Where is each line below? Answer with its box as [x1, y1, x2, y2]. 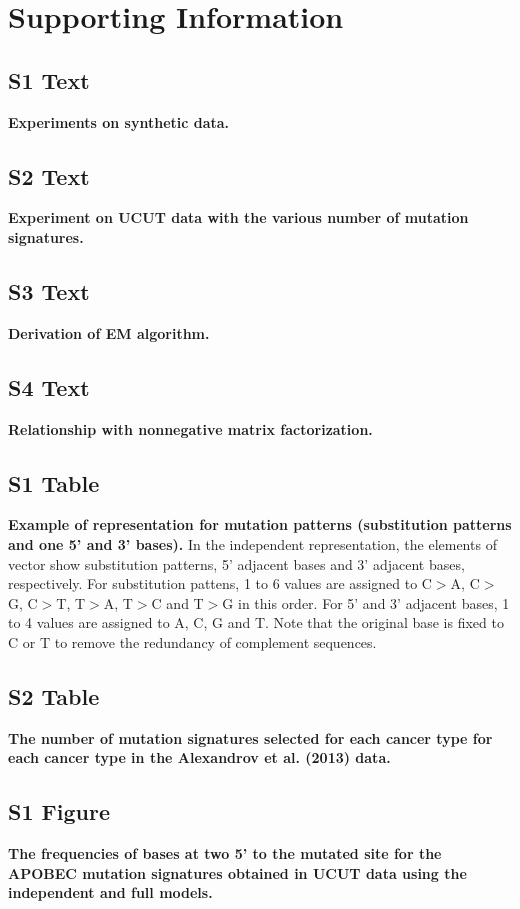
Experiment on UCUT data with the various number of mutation [8, 207, 469, 228]
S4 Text [8, 371, 90, 402]
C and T [151, 592, 204, 613]
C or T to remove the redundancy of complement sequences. [8, 631, 377, 652]
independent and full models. [8, 882, 213, 903]
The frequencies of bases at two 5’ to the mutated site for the [8, 843, 442, 864]
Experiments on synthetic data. [8, 111, 230, 132]
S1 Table [8, 467, 100, 498]
